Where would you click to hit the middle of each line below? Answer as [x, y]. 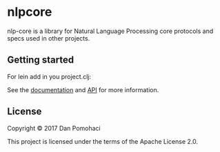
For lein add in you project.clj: [49, 76]
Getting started [41, 60]
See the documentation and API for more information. [83, 89]
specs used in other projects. [49, 38]
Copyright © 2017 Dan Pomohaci [54, 128]
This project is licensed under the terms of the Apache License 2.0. [103, 141]
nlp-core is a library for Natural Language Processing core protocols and [110, 31]
